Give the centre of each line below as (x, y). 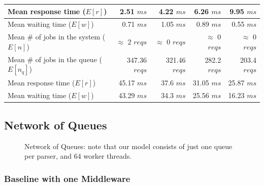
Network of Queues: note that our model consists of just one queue (128, 146)
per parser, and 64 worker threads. (78, 156)
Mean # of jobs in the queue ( (55, 59)
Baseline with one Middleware (67, 178)
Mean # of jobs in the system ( (57, 37)
